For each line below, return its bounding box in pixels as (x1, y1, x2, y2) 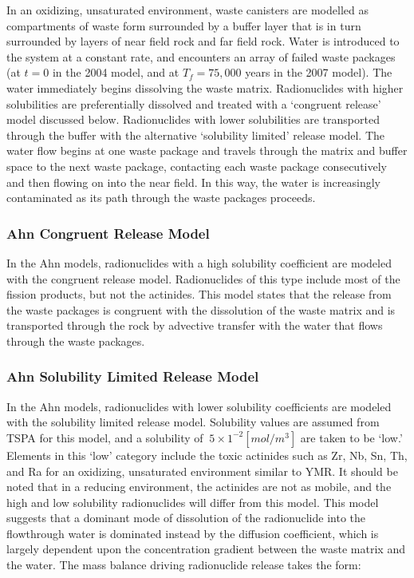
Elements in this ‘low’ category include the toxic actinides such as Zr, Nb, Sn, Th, (6, 446, 408, 463)
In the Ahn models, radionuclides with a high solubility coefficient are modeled (6, 254, 392, 271)
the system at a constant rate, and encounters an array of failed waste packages (6, 48, 396, 65)
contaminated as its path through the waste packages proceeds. (6, 189, 316, 206)
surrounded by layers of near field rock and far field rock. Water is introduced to (6, 33, 400, 49)
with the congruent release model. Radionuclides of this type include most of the (6, 270, 400, 287)
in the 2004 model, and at (52, 64, 179, 81)
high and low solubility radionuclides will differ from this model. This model (6, 493, 379, 510)
